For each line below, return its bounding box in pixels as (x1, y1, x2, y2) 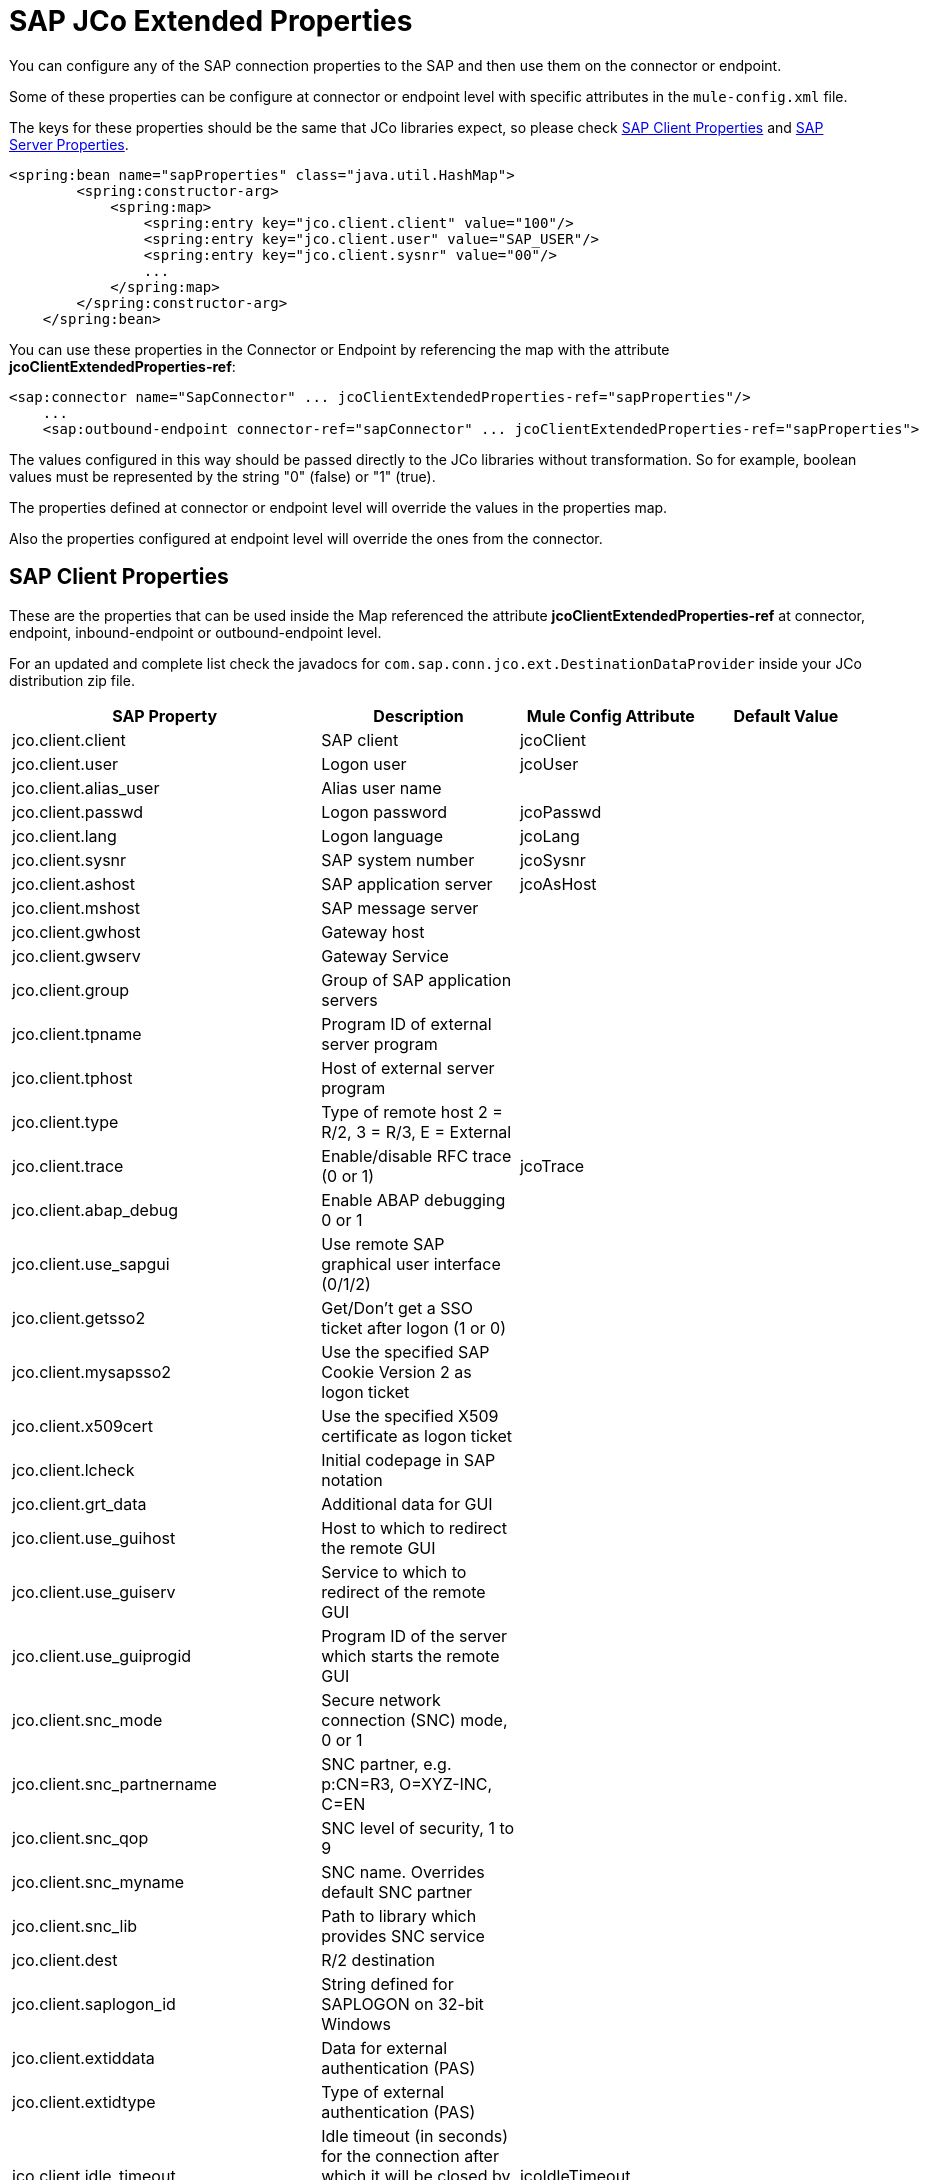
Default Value (733, 705, 839, 726)
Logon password (321, 801, 448, 822)
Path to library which (321, 1905, 477, 1926)
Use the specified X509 (321, 1405, 499, 1426)
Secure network (321, 1689, 441, 1710)
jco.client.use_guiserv (12, 1581, 176, 1602)
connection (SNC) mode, (321, 1709, 508, 1730)
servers (321, 989, 378, 1010)
